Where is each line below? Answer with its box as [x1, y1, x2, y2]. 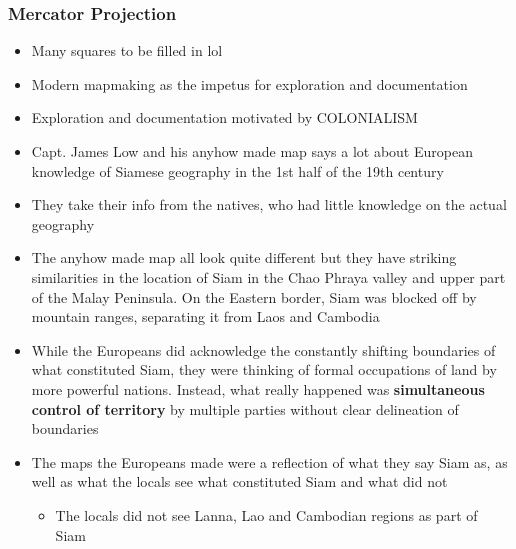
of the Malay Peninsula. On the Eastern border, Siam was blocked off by [31, 286, 477, 307]
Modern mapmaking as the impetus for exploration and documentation [31, 73, 468, 94]
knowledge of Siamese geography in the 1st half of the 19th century [31, 160, 444, 181]
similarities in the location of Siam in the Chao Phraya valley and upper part [31, 266, 506, 287]
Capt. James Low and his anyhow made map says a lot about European [31, 141, 473, 161]
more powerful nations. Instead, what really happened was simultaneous [31, 378, 485, 399]
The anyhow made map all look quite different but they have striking [31, 247, 457, 268]
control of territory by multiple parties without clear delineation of [31, 398, 459, 419]
